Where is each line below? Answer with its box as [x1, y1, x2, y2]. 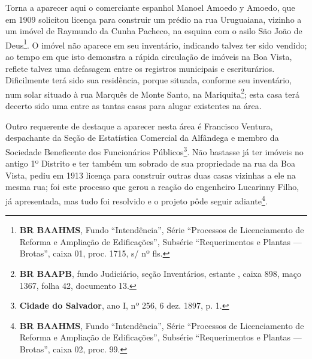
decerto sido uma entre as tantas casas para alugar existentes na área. [5, 99, 262, 112]
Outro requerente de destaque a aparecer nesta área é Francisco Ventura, [5, 119, 273, 132]
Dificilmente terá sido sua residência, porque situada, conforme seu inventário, [5, 74, 292, 86]
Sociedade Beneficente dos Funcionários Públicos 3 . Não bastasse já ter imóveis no [5, 143, 304, 158]
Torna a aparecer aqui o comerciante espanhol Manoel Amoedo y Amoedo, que [5, 1, 295, 13]
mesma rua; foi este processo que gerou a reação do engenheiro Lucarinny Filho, [5, 180, 299, 193]
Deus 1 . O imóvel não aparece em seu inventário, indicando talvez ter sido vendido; [5, 37, 307, 51]
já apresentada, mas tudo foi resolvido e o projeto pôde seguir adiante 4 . [5, 192, 268, 207]
